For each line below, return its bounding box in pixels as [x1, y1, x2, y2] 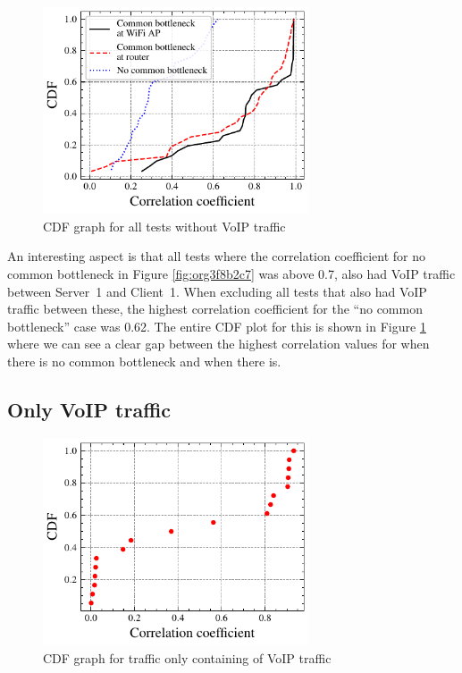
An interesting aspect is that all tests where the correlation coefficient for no [7, 247, 425, 265]
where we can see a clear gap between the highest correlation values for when [7, 334, 430, 353]
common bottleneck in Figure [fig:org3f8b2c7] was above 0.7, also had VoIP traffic [7, 264, 456, 282]
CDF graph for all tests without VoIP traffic [43, 216, 286, 235]
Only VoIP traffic [7, 395, 171, 423]
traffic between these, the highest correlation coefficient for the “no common [7, 299, 423, 318]
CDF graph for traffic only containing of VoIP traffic [43, 648, 332, 667]
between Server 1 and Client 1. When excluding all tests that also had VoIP [7, 282, 427, 300]
